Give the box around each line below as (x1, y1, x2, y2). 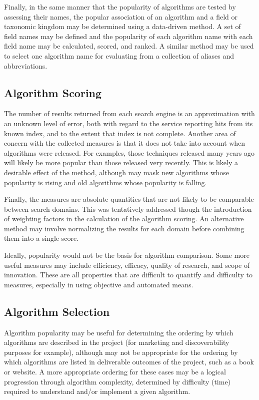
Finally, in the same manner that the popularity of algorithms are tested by (4, 2, 236, 12)
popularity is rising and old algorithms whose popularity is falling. (4, 177, 207, 187)
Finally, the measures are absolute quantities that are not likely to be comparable (4, 194, 254, 204)
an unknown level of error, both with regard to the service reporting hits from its (4, 118, 253, 128)
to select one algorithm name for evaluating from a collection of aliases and (4, 50, 234, 61)
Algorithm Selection (4, 303, 110, 319)
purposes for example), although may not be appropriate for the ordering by (4, 346, 238, 357)
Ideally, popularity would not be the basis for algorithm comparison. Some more (4, 250, 249, 260)
